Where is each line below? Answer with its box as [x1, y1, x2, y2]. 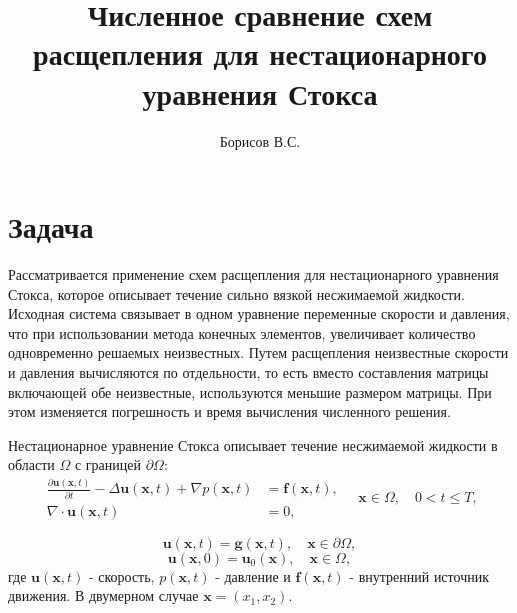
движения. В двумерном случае [8, 585, 199, 606]
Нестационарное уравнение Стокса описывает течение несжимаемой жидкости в [8, 434, 498, 455]
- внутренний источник [349, 565, 489, 586]
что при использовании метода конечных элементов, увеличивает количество [8, 322, 476, 343]
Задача [8, 206, 94, 247]
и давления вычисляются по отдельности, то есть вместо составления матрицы [8, 362, 489, 382]
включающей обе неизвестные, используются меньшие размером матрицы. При [8, 381, 492, 402]
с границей [74, 454, 141, 475]
